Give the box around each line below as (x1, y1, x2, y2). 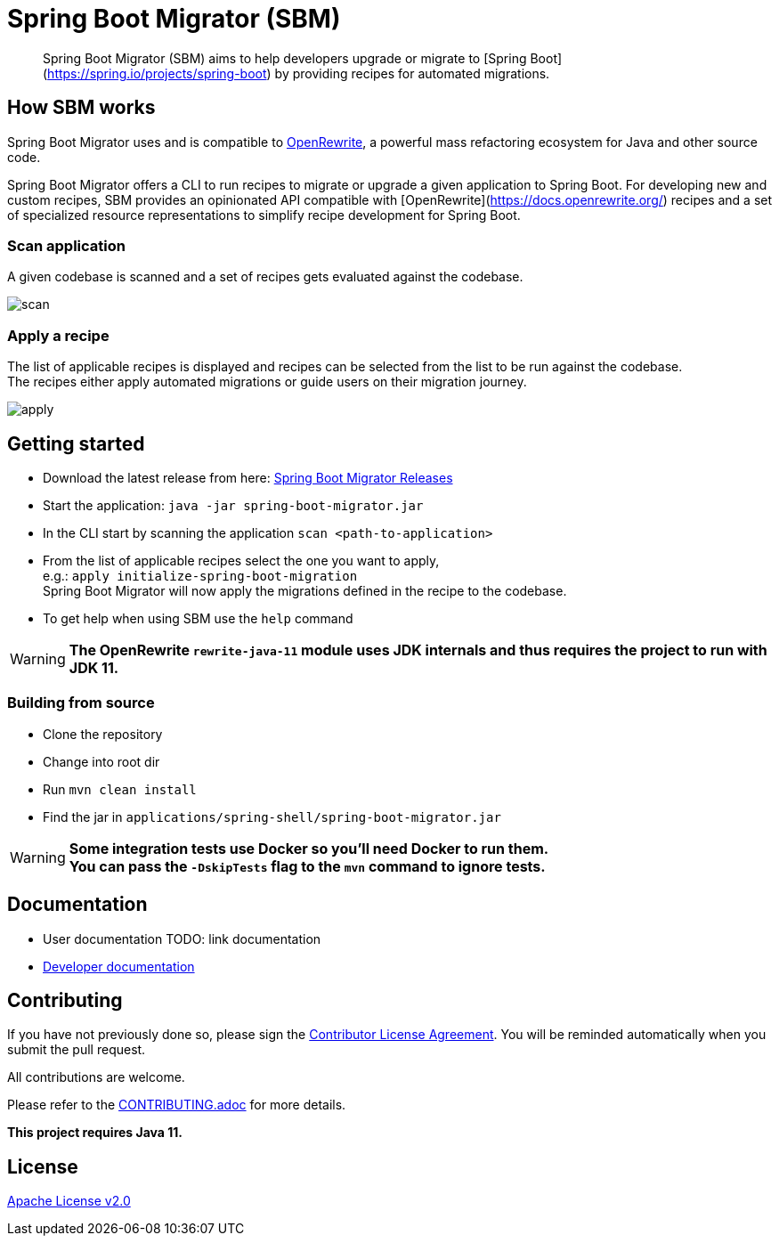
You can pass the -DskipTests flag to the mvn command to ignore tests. (69, 857, 546, 875)
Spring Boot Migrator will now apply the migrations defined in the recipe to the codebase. (43, 582, 567, 598)
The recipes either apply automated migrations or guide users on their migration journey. (7, 374, 527, 390)
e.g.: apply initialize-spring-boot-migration (43, 567, 358, 583)
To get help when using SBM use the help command (43, 610, 353, 626)
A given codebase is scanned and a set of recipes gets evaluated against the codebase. (7, 269, 523, 285)
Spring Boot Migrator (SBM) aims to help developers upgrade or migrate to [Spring (43, 50, 527, 66)
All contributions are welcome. (7, 1069, 185, 1085)
